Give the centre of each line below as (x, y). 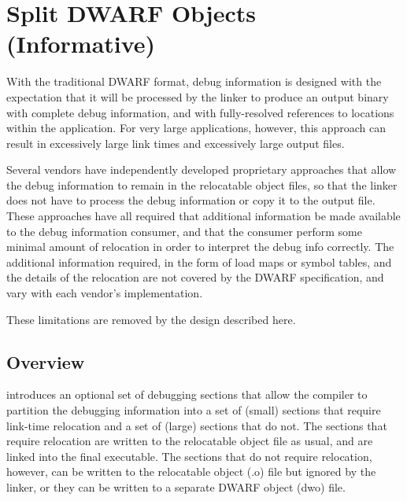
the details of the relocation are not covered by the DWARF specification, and (195, 277)
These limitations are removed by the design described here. (151, 319)
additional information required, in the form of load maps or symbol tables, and (199, 262)
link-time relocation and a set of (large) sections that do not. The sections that (197, 425)
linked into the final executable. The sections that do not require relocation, (189, 456)
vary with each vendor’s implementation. (105, 293)
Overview (46, 361)
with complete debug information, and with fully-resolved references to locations (200, 112)
